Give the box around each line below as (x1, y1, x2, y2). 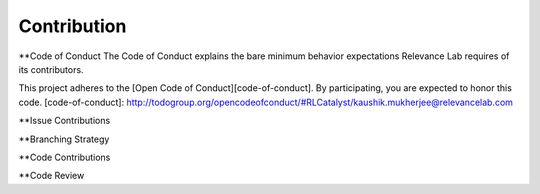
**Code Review (18, 170, 85, 182)
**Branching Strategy (18, 133, 110, 145)
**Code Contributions (18, 151, 111, 163)
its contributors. (18, 63, 84, 75)
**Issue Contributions (18, 115, 111, 127)
